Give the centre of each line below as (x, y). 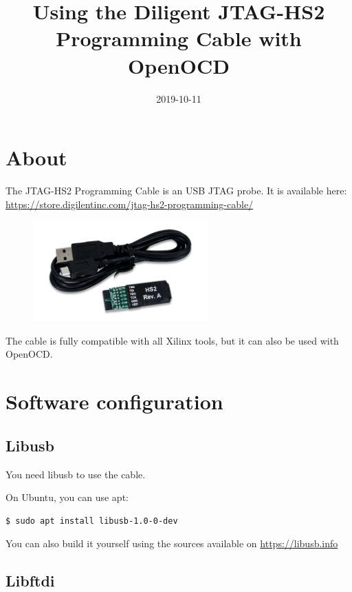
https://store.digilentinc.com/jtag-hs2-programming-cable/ (130, 204)
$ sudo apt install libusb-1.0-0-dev (92, 521)
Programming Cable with (179, 38)
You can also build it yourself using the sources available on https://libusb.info (172, 543)
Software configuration (114, 401)
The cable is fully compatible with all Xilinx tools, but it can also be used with (172, 340)
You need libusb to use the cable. (76, 474)
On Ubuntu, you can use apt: (67, 497)
